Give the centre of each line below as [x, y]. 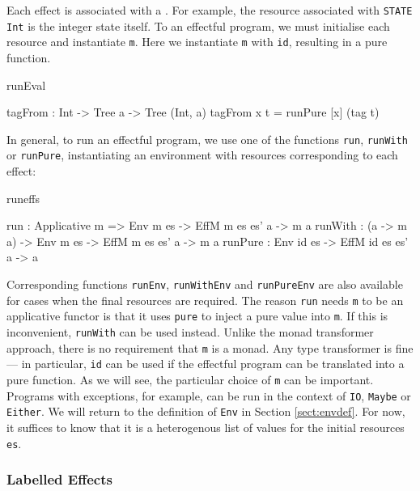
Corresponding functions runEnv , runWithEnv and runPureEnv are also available [205, 284]
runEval [26, 85]
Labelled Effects [59, 479]
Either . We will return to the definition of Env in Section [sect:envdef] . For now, [206, 411]
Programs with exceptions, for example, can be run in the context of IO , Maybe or [209, 395]
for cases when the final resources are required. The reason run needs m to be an [205, 300]
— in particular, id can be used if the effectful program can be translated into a [206, 364]
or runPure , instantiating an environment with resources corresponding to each [202, 155]
